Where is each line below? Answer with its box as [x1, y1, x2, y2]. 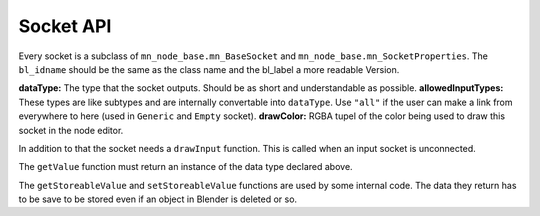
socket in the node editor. [18, 124, 124, 136]
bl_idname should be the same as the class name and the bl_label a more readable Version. [18, 63, 400, 75]
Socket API [18, 15, 112, 37]
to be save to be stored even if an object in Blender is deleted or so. [18, 193, 298, 205]
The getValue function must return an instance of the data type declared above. [18, 161, 354, 173]
